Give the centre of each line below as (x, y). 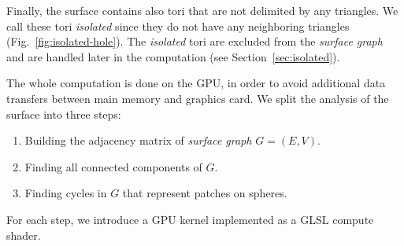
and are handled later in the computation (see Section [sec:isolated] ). (173, 56)
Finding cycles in (66, 193)
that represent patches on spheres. (205, 193)
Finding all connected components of (113, 166)
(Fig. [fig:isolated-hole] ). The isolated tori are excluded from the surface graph (195, 41)
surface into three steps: (64, 114)
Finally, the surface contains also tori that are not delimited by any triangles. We (202, 10)
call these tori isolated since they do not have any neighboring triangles (178, 26)
